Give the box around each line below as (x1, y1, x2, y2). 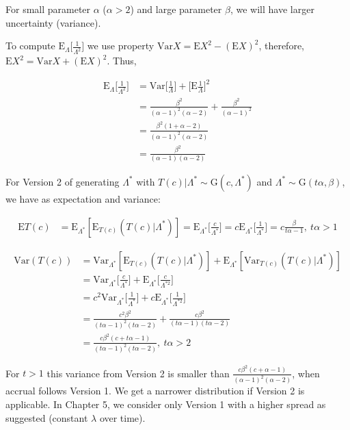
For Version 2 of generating (5, 174, 120, 188)
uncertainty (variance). (5, 15, 101, 29)
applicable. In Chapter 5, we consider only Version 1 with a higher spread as (5, 396, 326, 411)
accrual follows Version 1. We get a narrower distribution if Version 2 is (5, 383, 305, 398)
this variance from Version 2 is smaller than (46, 366, 230, 380)
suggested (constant (5, 410, 88, 425)
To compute (5, 38, 55, 53)
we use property (87, 38, 154, 53)
